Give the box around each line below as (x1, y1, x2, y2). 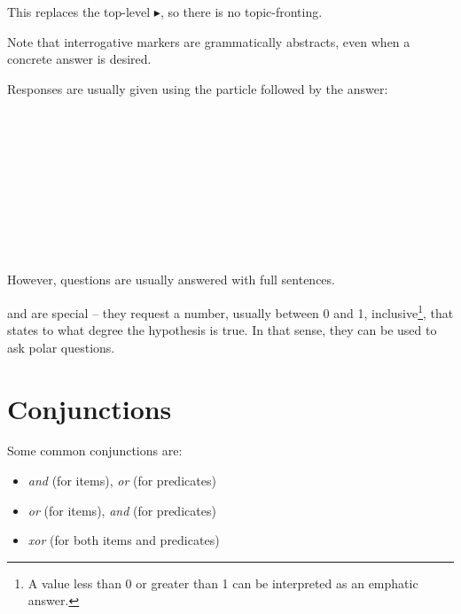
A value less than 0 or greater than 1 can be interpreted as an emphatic (27, 573, 418, 592)
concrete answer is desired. (7, 50, 152, 68)
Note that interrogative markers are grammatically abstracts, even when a (7, 32, 410, 51)
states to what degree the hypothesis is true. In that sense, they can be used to (7, 321, 437, 339)
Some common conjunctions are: (7, 441, 183, 460)
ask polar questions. (7, 338, 115, 356)
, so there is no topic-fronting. (160, 3, 323, 20)
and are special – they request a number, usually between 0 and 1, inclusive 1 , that (7, 300, 454, 322)
